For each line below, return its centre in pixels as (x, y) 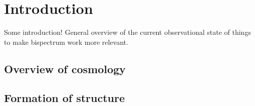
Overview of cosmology (65, 68)
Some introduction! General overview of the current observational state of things (127, 32)
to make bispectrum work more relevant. (66, 42)
